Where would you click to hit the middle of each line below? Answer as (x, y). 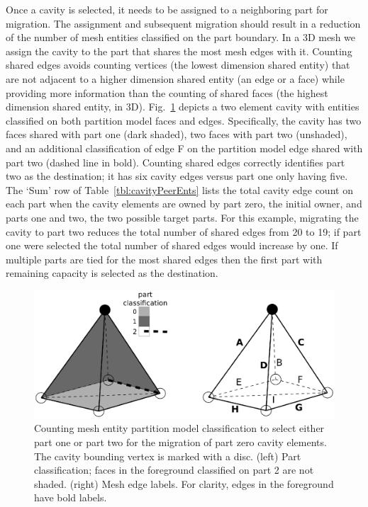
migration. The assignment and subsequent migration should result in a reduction (183, 23)
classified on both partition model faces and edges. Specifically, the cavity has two (184, 120)
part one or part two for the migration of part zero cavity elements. (180, 442)
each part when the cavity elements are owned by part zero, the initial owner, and (184, 204)
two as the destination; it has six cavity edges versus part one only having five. (177, 176)
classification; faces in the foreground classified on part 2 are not (174, 470)
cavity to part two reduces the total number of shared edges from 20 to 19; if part (184, 231)
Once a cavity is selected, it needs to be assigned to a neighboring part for (167, 9)
